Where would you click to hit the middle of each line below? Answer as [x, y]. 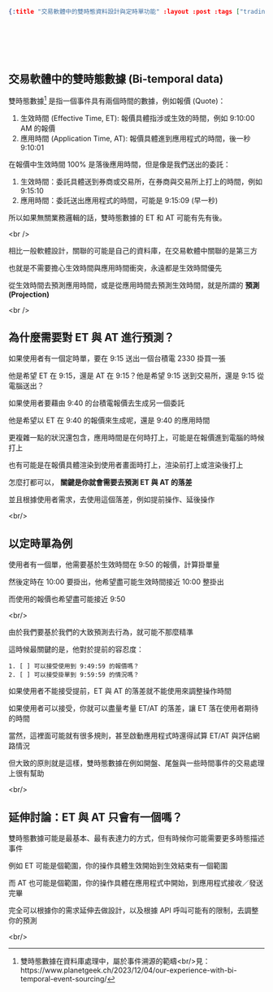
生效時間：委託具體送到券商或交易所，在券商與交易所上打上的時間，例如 [141, 181]
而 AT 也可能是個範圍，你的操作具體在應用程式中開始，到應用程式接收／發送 [136, 882]
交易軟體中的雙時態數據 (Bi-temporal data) [116, 79]
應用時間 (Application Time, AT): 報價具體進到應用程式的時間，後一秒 [135, 138]
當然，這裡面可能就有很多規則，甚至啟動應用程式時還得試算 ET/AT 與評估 [131, 736]
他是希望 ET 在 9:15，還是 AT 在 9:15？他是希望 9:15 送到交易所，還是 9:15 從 [136, 376]
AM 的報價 [38, 128]
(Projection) [29, 294]
